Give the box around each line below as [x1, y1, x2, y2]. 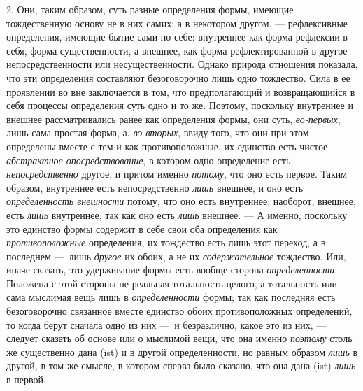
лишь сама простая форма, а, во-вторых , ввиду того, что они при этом [6, 125, 309, 140]
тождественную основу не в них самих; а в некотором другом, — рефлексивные [6, 15, 348, 30]
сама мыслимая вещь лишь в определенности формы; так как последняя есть [6, 290, 336, 304]
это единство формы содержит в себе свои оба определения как [6, 221, 278, 236]
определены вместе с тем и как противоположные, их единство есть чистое [6, 138, 328, 153]
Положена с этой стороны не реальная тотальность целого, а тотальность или [6, 276, 338, 290]
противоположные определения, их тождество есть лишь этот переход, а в [6, 235, 326, 250]
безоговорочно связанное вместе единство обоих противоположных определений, [6, 304, 353, 318]
